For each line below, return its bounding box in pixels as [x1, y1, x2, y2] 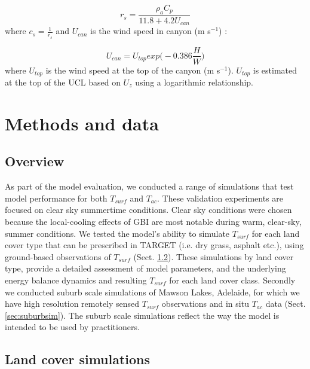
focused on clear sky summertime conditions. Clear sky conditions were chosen [5, 203, 292, 216]
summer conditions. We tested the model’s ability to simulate [5, 227, 230, 239]
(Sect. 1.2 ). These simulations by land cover [133, 250, 294, 263]
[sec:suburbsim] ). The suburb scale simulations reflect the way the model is [5, 309, 280, 321]
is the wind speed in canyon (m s [90, 25, 211, 37]
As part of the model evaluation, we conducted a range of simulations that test [5, 180, 294, 193]
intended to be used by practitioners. [5, 321, 140, 333]
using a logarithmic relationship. [135, 76, 253, 89]
